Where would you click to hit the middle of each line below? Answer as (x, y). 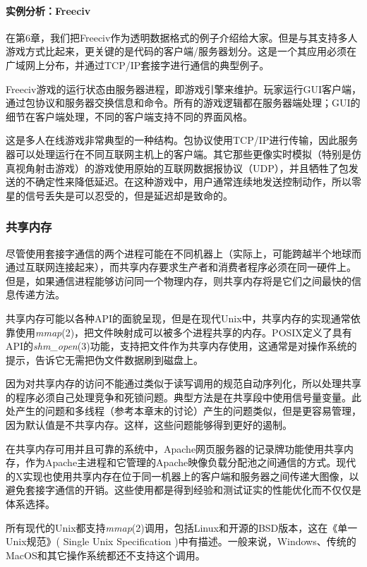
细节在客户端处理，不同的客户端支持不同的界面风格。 (129, 116)
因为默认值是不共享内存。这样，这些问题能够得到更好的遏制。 (149, 425)
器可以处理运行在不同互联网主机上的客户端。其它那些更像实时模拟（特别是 (179, 153)
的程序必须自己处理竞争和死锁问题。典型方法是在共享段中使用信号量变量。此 (183, 397)
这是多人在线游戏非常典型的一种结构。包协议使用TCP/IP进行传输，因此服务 (182, 140)
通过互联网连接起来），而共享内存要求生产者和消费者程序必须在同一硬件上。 (181, 267)
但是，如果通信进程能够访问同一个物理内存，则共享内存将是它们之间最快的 (179, 280)
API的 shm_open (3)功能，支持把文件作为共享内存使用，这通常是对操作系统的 (181, 346)
